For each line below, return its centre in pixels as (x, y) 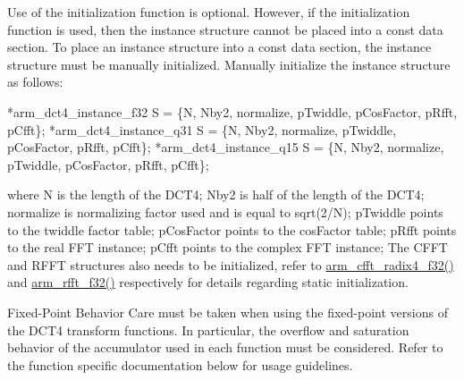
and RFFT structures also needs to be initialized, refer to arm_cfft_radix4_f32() (231, 264)
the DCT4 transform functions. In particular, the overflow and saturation (208, 329)
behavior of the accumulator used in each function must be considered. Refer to (225, 347)
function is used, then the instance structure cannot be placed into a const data (225, 29)
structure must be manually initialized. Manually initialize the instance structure (229, 64)
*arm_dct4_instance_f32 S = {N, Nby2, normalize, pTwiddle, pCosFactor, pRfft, (232, 111)
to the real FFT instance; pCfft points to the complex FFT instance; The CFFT (228, 247)
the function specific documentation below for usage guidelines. (180, 364)
